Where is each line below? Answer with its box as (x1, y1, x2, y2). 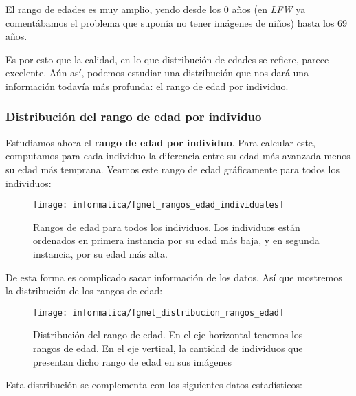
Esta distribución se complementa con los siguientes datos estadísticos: (5, 377, 302, 392)
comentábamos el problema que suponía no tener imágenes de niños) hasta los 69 (5, 15, 348, 30)
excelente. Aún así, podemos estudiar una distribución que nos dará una (5, 65, 309, 80)
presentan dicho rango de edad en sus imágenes (33, 354, 232, 368)
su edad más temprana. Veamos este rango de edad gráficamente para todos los (5, 162, 340, 176)
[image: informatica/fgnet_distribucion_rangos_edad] (33, 307, 285, 318)
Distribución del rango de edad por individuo (5, 108, 262, 125)
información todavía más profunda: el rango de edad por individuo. (5, 78, 289, 93)
